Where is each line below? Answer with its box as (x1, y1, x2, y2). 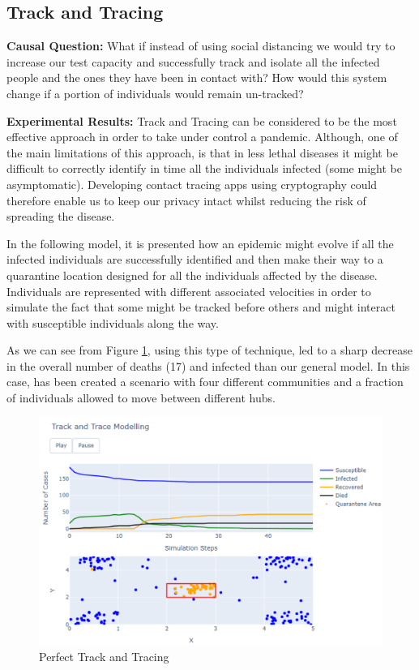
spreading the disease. (6, 208, 115, 225)
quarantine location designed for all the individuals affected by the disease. (6, 266, 378, 283)
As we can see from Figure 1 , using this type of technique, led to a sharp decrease (6, 341, 413, 359)
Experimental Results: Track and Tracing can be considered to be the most (6, 112, 397, 129)
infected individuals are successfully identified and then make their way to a (6, 251, 383, 268)
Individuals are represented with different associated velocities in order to (6, 282, 371, 299)
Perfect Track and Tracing (39, 648, 169, 665)
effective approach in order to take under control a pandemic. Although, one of (6, 128, 398, 145)
